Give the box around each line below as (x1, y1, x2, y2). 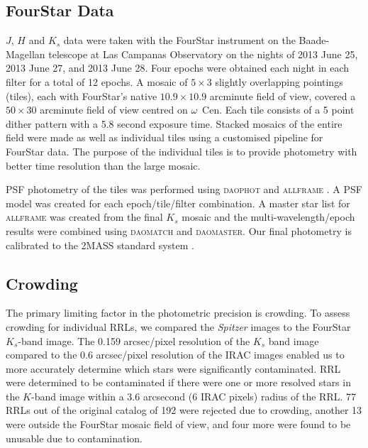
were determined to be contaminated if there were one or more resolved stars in (6, 375, 351, 390)
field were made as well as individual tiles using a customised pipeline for (6, 130, 323, 145)
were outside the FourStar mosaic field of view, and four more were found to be (6, 417, 351, 432)
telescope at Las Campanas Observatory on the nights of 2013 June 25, (48, 46, 358, 61)
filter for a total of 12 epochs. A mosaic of (6, 74, 188, 89)
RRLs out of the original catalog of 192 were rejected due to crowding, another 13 (6, 403, 362, 417)
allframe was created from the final (6, 209, 163, 224)
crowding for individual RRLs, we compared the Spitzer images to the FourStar (6, 319, 351, 334)
